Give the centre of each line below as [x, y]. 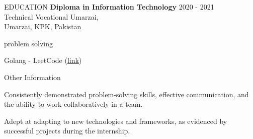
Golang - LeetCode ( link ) [43, 60]
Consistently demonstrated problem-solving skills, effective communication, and [126, 94]
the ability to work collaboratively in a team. [73, 104]
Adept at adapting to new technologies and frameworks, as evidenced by [116, 121]
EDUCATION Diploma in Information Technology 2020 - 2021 [109, 7]
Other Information [32, 77]
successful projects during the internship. [67, 131]
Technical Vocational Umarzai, [51, 16]
